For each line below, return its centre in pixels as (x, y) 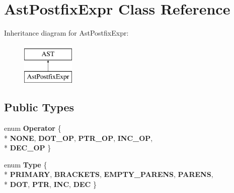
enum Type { (26, 164)
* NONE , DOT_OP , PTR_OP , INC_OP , (79, 138)
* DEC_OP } (28, 148)
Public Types (39, 107)
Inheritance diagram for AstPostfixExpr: (66, 33)
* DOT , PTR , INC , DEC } (50, 184)
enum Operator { (33, 128)
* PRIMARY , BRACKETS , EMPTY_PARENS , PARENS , (109, 174)
